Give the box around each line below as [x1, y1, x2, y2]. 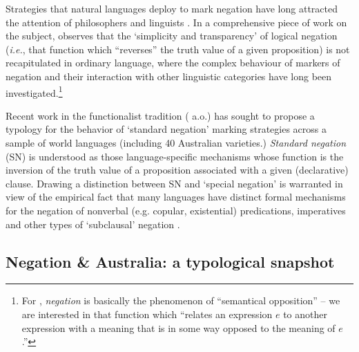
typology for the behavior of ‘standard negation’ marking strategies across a [6, 122, 327, 136]
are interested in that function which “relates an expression [21, 306, 273, 321]
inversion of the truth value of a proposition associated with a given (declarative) [6, 163, 349, 177]
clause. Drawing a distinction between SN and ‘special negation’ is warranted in [6, 176, 343, 190]
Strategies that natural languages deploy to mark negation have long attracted [6, 1, 338, 15]
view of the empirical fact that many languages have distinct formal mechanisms [6, 189, 346, 204]
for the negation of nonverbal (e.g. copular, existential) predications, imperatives [6, 203, 346, 217]
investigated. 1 [6, 83, 63, 100]
